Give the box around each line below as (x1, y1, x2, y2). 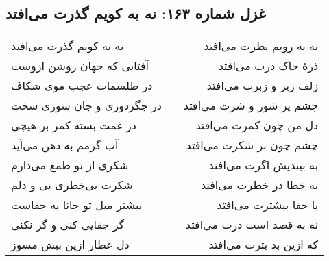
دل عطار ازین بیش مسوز (11, 236, 130, 253)
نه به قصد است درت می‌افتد (185, 216, 319, 233)
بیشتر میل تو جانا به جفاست (11, 197, 143, 213)
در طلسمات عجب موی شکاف (11, 77, 153, 94)
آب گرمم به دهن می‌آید (11, 137, 119, 153)
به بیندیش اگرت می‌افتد (208, 157, 319, 173)
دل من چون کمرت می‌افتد (195, 117, 319, 134)
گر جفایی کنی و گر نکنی (11, 216, 125, 233)
